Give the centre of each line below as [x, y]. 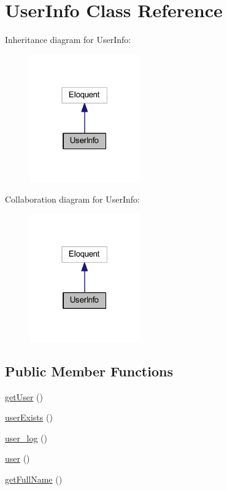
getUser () [24, 396]
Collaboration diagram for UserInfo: [72, 199]
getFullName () [34, 479]
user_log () [26, 437]
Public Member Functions [89, 371]
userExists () [29, 417]
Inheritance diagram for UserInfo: [68, 40]
